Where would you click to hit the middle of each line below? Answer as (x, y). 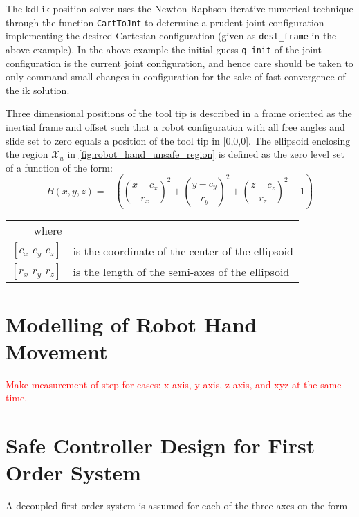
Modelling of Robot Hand (131, 324)
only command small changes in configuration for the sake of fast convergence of (176, 76)
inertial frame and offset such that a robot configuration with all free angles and (175, 126)
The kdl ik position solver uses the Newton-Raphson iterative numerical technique (179, 8)
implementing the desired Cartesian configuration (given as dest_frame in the (171, 36)
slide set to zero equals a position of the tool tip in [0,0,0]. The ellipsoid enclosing (178, 140)
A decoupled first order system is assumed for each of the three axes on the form (177, 506)
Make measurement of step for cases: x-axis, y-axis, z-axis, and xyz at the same (174, 384)
